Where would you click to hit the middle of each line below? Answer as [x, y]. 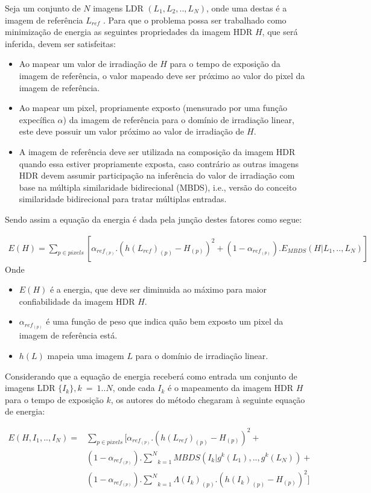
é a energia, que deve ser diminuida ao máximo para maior [158, 289]
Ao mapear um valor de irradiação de [88, 64]
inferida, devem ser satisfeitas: [60, 43]
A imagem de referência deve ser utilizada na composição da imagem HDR [157, 151]
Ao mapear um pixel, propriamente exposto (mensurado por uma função [153, 108]
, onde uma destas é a [247, 8]
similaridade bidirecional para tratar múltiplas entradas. [123, 199]
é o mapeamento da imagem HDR [231, 388]
